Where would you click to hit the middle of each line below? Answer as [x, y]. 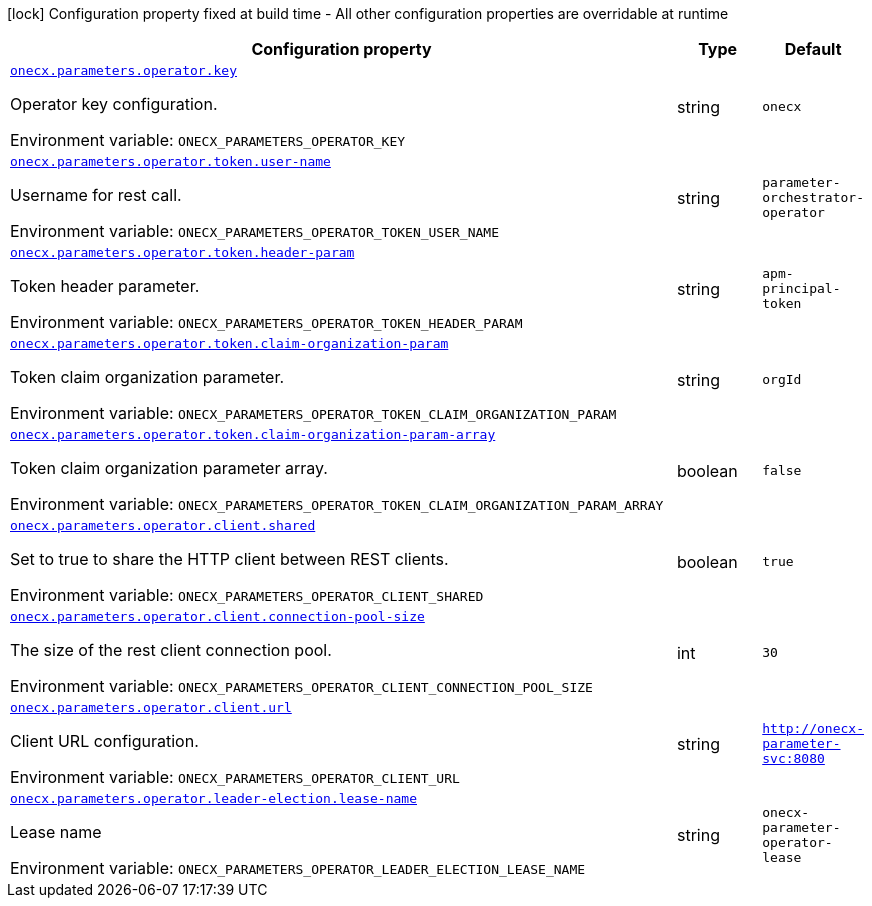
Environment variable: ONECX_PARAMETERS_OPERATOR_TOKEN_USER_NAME [254, 231]
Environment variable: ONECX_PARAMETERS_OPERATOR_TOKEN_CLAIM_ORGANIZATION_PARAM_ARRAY [337, 504]
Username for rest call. [96, 195]
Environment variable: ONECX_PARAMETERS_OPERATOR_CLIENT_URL [235, 777]
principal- [801, 288]
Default [813, 49]
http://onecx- [813, 728]
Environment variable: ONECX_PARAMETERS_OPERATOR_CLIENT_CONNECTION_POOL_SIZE [301, 686]
